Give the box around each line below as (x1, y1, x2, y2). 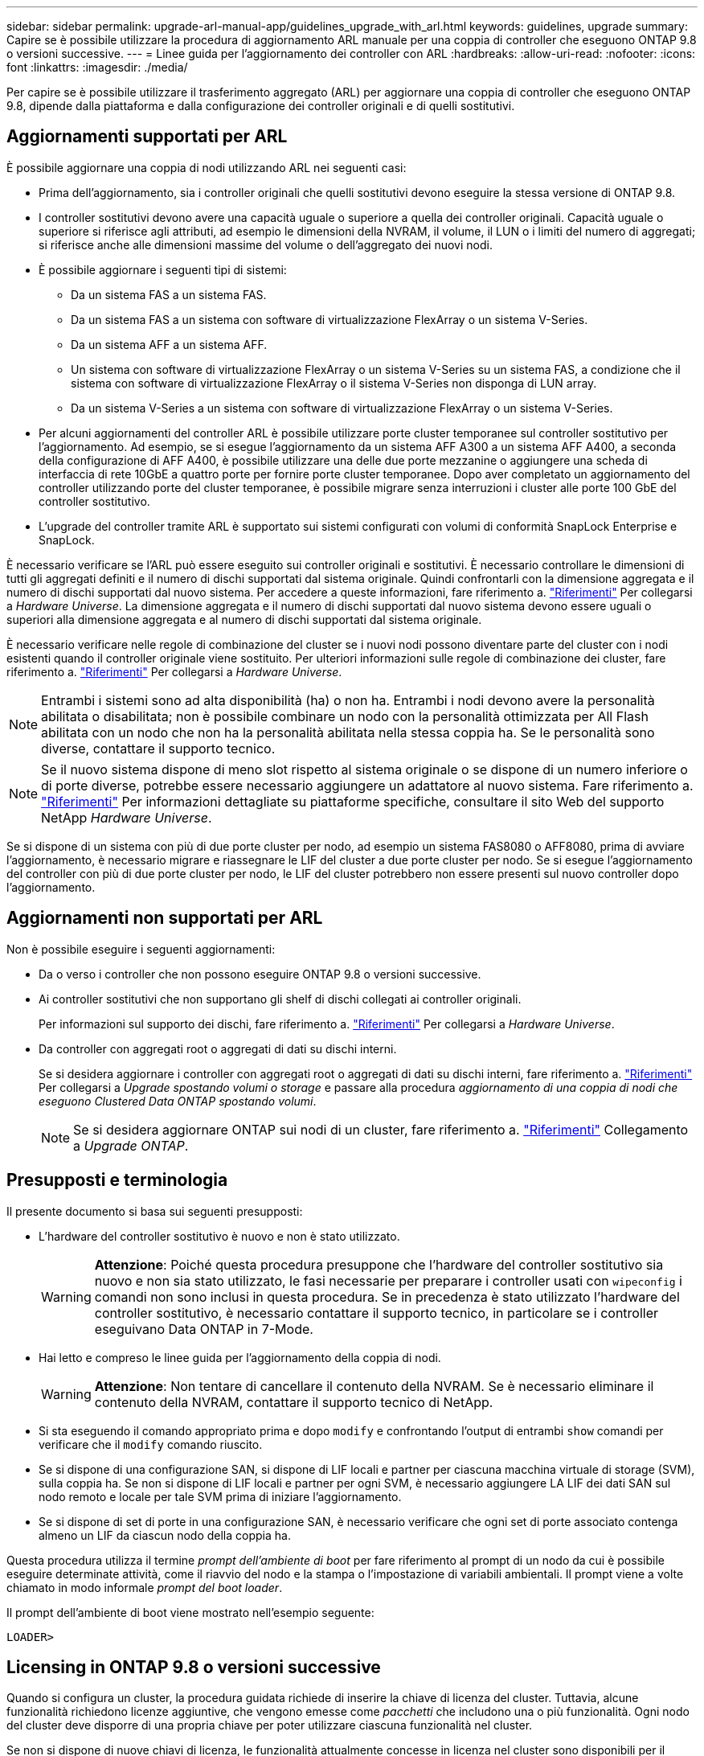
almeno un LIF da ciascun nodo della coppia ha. (39, 1528, 291, 1542)
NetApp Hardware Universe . (41, 809, 212, 826)
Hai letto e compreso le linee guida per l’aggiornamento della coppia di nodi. (39, 1350, 441, 1364)
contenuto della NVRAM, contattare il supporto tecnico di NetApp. (94, 1393, 493, 1410)
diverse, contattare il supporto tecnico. (41, 740, 276, 757)
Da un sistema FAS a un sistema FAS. (71, 287, 267, 302)
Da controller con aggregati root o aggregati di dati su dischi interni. (39, 1041, 397, 1056)
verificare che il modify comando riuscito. (39, 1437, 263, 1451)
